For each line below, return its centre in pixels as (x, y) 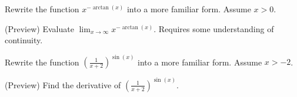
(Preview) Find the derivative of (63, 84)
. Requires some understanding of (214, 28)
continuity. (24, 40)
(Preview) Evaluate (39, 28)
